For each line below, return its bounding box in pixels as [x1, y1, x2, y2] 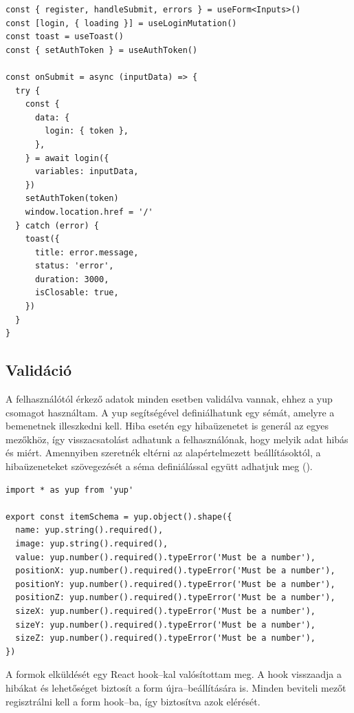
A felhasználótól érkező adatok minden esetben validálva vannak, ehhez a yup [5, 392, 333, 406]
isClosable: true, [34, 288, 119, 298]
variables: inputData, [34, 167, 139, 177]
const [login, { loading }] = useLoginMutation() [5, 18, 237, 28]
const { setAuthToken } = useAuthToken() [5, 45, 198, 55]
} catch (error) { [15, 220, 100, 231]
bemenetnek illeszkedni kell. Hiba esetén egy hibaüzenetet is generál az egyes [5, 418, 329, 433]
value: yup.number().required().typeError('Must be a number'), [15, 552, 316, 562]
